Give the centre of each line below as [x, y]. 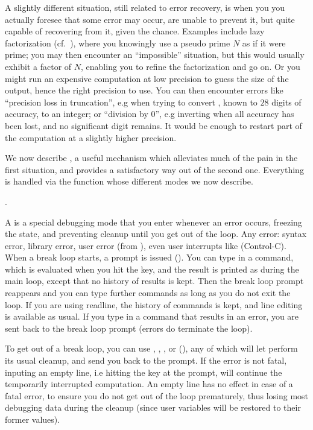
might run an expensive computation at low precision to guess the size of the [147, 78]
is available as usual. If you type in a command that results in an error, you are [152, 316]
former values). [33, 419]
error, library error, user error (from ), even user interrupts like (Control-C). [146, 245]
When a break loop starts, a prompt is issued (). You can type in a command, [149, 257]
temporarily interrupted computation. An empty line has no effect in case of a [149, 384]
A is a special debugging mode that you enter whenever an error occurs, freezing [153, 222]
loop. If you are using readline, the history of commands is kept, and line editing [154, 304]
